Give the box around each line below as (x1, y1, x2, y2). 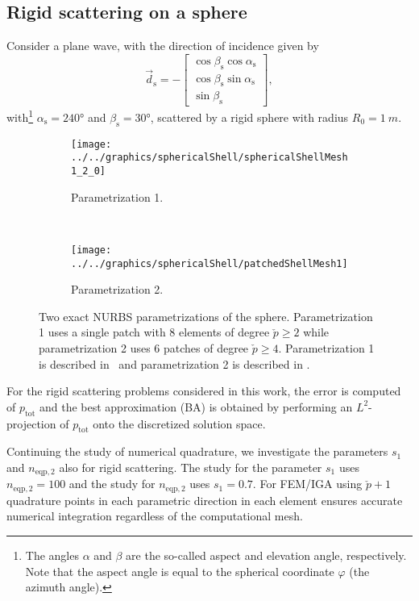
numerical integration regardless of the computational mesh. (6, 507, 303, 524)
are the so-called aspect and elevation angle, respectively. (126, 547, 407, 564)
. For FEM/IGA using (252, 475, 363, 492)
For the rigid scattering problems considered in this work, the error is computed (6, 382, 401, 399)
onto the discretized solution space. (93, 415, 266, 432)
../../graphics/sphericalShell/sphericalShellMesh (71, 152, 348, 164)
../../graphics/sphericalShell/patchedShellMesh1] (71, 257, 348, 269)
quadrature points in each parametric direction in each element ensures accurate (6, 491, 403, 508)
